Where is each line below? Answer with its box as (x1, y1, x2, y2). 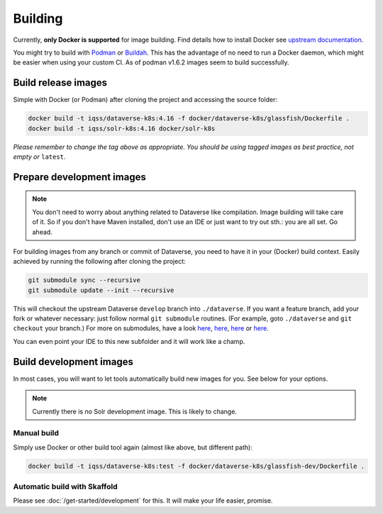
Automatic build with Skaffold (13, 482, 118, 492)
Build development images (13, 355, 134, 368)
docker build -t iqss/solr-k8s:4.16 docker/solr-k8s (28, 124, 216, 133)
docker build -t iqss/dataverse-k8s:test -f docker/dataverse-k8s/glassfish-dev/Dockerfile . (28, 462, 365, 470)
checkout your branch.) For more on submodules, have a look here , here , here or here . (13, 324, 269, 333)
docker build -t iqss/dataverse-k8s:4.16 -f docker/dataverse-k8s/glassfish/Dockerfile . (28, 114, 350, 123)
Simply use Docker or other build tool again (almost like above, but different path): (13, 443, 253, 452)
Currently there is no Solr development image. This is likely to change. (32, 407, 238, 415)
